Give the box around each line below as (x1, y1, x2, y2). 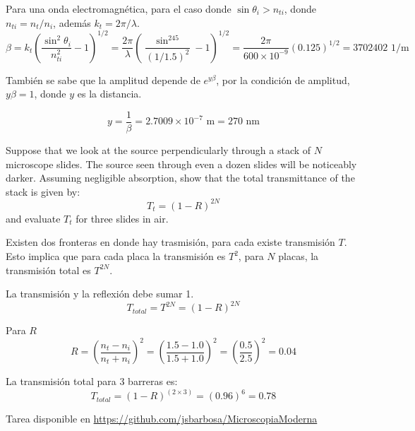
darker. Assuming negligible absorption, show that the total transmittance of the (6, 170, 355, 185)
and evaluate (6, 211, 61, 225)
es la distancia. (77, 86, 142, 101)
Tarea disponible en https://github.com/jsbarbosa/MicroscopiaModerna (6, 411, 318, 426)
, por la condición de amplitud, (216, 72, 350, 87)
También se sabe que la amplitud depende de (6, 72, 200, 87)
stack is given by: (6, 184, 80, 199)
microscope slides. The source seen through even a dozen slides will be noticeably (6, 156, 357, 171)
